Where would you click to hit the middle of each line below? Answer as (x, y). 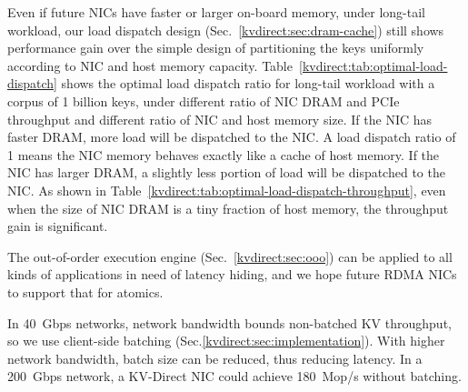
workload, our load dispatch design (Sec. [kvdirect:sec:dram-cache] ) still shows (226, 30)
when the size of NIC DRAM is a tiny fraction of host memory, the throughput (228, 208)
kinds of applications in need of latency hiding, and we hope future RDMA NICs (232, 274)
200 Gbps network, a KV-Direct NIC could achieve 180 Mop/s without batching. (234, 376)
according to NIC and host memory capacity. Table (150, 65)
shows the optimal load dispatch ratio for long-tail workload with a (248, 83)
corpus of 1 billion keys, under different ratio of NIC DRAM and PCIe (204, 101)
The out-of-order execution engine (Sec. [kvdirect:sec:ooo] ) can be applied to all (230, 256)
